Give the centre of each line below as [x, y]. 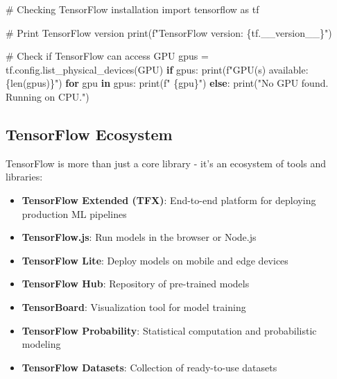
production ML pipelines [74, 213]
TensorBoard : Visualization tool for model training [134, 306]
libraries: [24, 177]
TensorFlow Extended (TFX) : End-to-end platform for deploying [169, 200]
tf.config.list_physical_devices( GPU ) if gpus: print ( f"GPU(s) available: [157, 69]
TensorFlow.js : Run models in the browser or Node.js [139, 237]
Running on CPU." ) [47, 96]
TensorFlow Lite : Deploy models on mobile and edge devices [155, 260]
